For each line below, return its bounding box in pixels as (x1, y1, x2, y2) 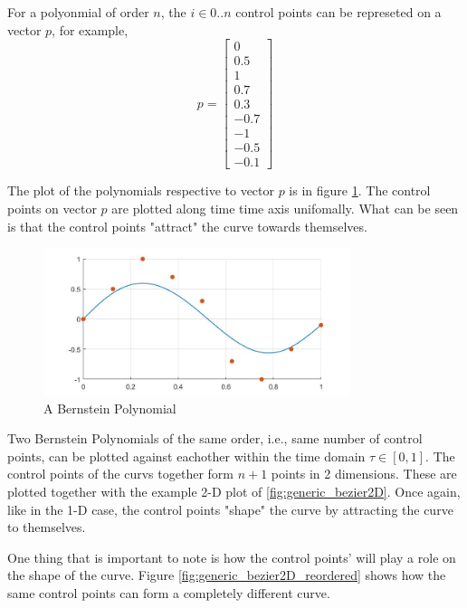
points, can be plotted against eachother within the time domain (7, 446, 366, 465)
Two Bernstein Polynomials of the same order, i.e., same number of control (7, 429, 423, 448)
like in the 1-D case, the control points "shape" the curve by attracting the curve (7, 499, 453, 518)
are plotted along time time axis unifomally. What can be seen (111, 199, 459, 218)
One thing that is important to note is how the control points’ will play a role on (7, 547, 456, 566)
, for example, (52, 20, 129, 39)
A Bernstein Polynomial (43, 398, 176, 417)
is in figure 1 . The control (289, 181, 431, 200)
